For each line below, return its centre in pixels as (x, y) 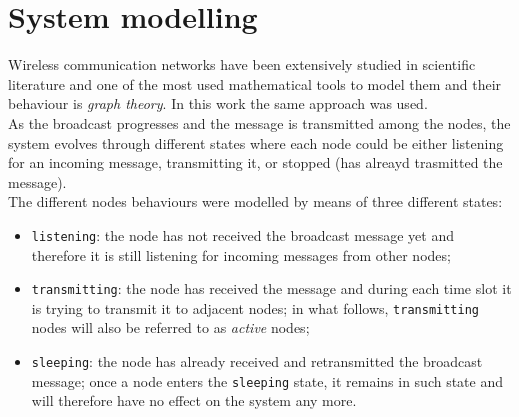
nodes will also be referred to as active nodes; (170, 327)
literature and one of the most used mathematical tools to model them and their (255, 83)
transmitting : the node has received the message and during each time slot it (271, 288)
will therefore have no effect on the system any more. (194, 400)
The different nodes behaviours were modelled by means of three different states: (255, 201)
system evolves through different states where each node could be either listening (256, 142)
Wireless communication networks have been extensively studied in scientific (242, 64)
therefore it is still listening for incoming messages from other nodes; (241, 254)
